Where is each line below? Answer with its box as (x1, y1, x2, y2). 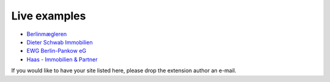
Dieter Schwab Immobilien (26, 38, 93, 46)
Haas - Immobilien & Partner (26, 55, 98, 63)
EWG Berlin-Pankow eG (26, 47, 87, 55)
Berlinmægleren (26, 30, 67, 38)
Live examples (11, 9, 86, 22)
